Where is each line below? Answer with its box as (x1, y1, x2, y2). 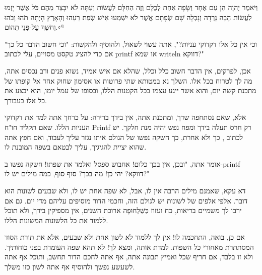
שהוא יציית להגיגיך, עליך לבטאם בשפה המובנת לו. (5, 142, 147, 152)
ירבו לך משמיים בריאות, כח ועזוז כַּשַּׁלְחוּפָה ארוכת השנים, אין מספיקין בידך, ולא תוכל (5, 205, 242, 216)
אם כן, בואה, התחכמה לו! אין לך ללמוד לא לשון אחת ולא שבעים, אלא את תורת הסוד (5, 232, 245, 242)
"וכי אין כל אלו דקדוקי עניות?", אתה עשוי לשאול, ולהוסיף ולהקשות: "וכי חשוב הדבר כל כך (5, 38, 257, 49)
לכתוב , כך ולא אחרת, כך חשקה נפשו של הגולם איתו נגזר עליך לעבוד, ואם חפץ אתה (5, 131, 243, 142)
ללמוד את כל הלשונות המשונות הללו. (5, 215, 108, 225)
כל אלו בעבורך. (5, 95, 47, 105)
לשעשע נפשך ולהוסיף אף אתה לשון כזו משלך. (5, 261, 135, 272)
